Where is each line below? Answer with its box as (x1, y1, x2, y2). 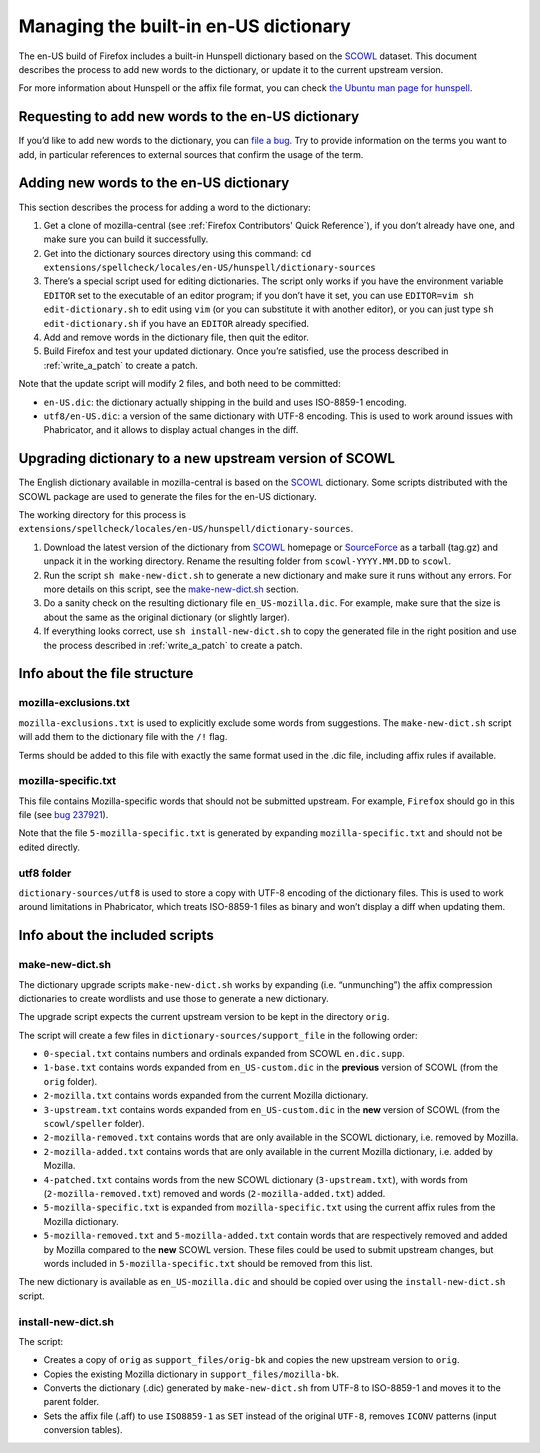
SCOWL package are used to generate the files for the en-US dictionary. (18, 490, 317, 502)
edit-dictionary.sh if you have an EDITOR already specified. (43, 317, 310, 329)
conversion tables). (43, 1424, 124, 1436)
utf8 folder (18, 866, 72, 880)
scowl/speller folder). (43, 1118, 145, 1130)
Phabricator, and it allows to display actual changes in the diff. (43, 424, 299, 436)
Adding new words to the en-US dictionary (18, 175, 290, 192)
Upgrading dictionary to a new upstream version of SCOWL (18, 450, 395, 467)
